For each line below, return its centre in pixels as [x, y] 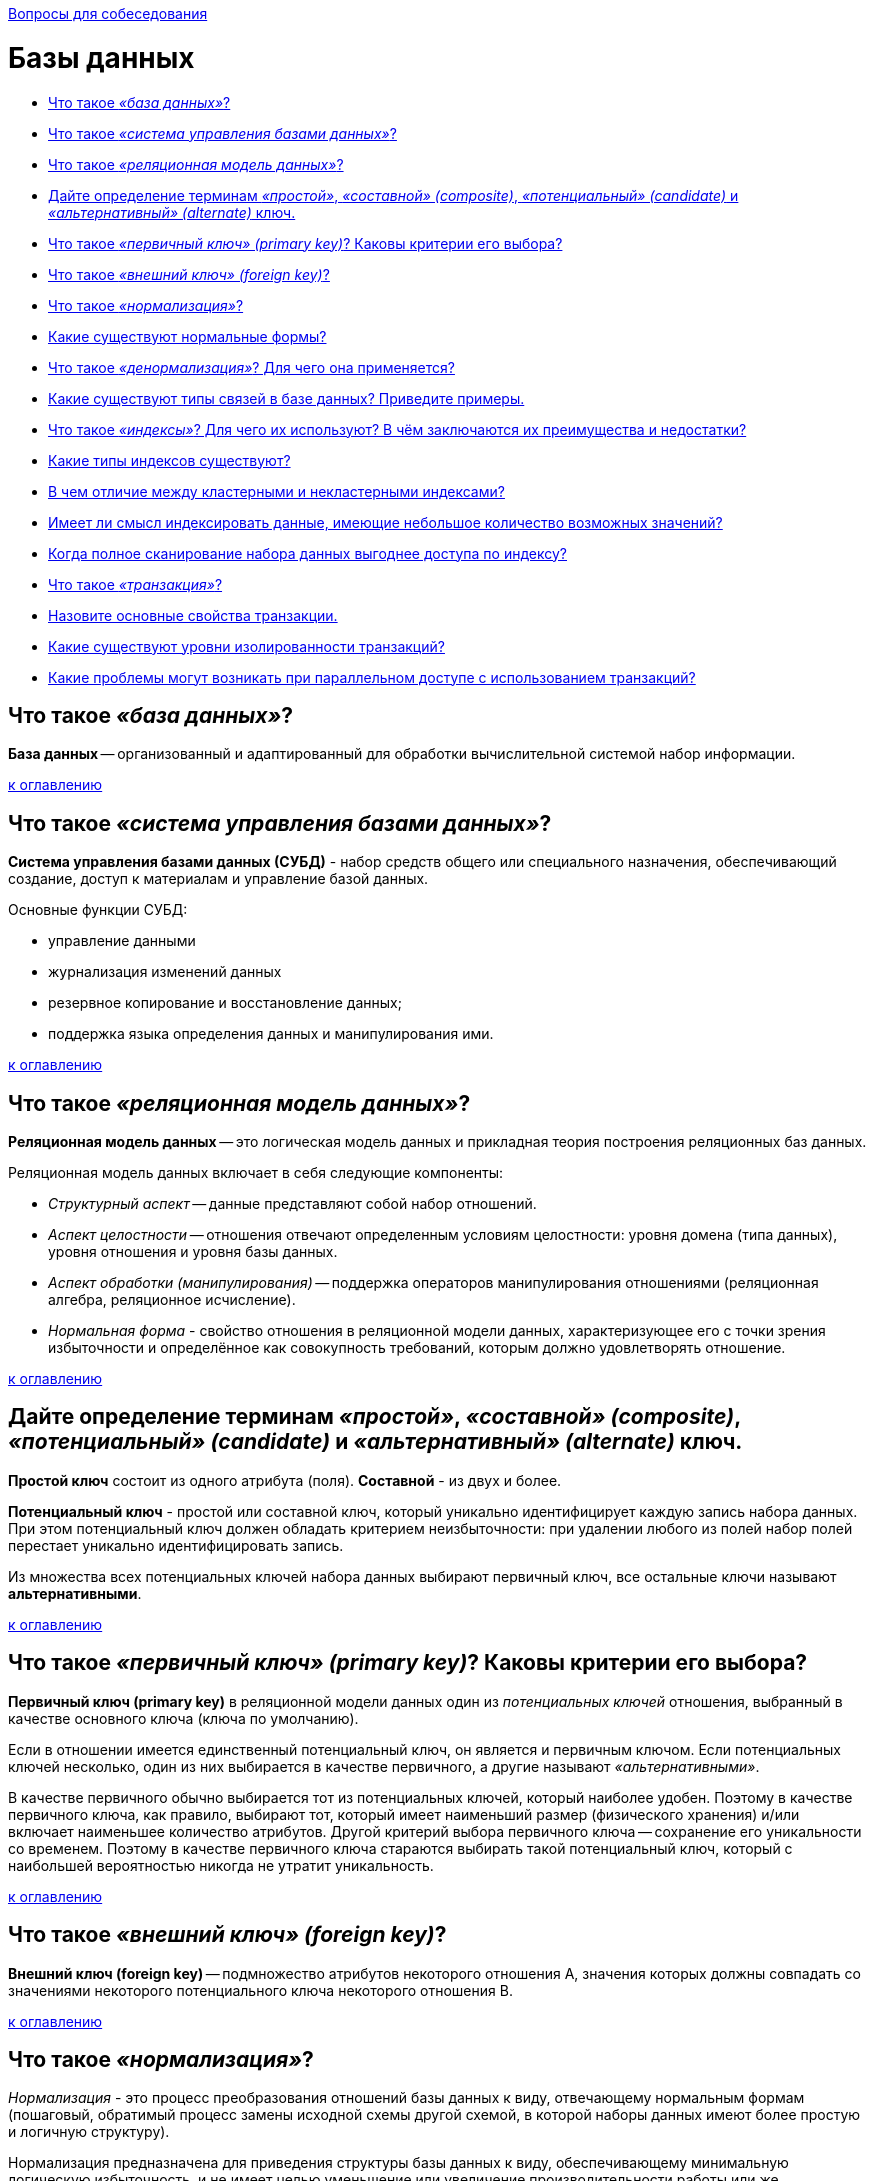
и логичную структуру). [89, 2132]
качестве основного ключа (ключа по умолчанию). [183, 1718]
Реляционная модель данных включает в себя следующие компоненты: [256, 1173]
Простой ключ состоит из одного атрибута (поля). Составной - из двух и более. [285, 1480]
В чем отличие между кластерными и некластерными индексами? [276, 491]
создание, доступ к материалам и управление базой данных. [218, 879]
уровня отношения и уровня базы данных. [193, 1252]
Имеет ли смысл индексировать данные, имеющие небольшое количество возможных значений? [385, 522]
